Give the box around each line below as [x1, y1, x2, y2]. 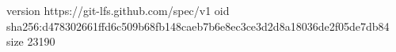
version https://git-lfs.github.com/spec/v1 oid [6, 2, 230, 18]
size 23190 [6, 33, 55, 50]
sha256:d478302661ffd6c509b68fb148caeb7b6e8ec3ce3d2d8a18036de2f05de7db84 [6, 17, 390, 34]
